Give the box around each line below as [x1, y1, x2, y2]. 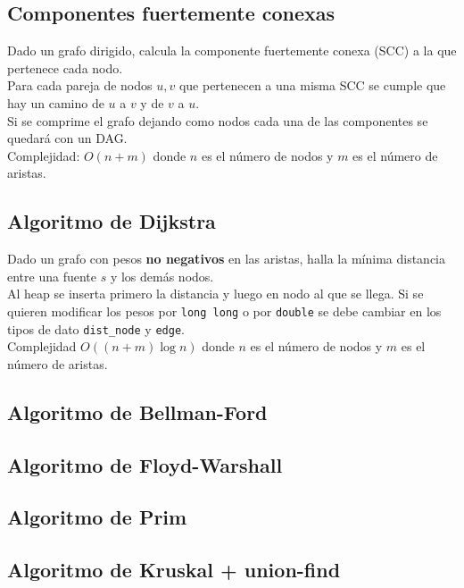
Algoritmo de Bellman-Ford [7, 398, 268, 425]
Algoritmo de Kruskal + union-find [7, 556, 341, 584]
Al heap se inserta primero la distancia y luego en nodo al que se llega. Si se [7, 284, 424, 303]
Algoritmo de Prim [7, 503, 187, 531]
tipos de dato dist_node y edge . [7, 319, 185, 338]
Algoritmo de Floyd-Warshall [7, 450, 283, 478]
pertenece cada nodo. [7, 58, 123, 77]
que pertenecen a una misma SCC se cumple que [178, 76, 446, 95]
